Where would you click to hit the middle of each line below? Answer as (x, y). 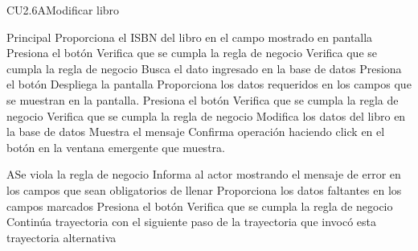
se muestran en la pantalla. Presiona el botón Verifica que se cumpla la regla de (203, 99)
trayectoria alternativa (61, 237)
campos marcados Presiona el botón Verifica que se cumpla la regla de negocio (200, 206)
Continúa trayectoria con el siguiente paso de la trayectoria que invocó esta (192, 222)
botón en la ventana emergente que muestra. (116, 147)
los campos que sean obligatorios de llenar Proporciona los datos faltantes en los (204, 189)
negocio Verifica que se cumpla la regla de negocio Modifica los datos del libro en (206, 115)
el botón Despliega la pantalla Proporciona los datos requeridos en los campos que (209, 84)
